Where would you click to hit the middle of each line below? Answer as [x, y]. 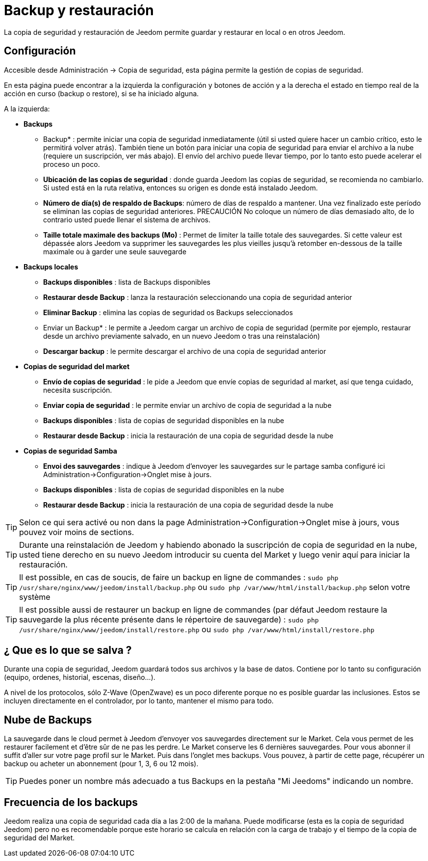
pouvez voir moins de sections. [77, 532]
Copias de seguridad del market [77, 366]
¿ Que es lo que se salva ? [68, 650]
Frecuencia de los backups [71, 802]
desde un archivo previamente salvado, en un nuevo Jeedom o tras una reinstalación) [182, 336]
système [35, 597]
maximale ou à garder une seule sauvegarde [115, 251]
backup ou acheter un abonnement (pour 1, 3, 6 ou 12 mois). [101, 764]
